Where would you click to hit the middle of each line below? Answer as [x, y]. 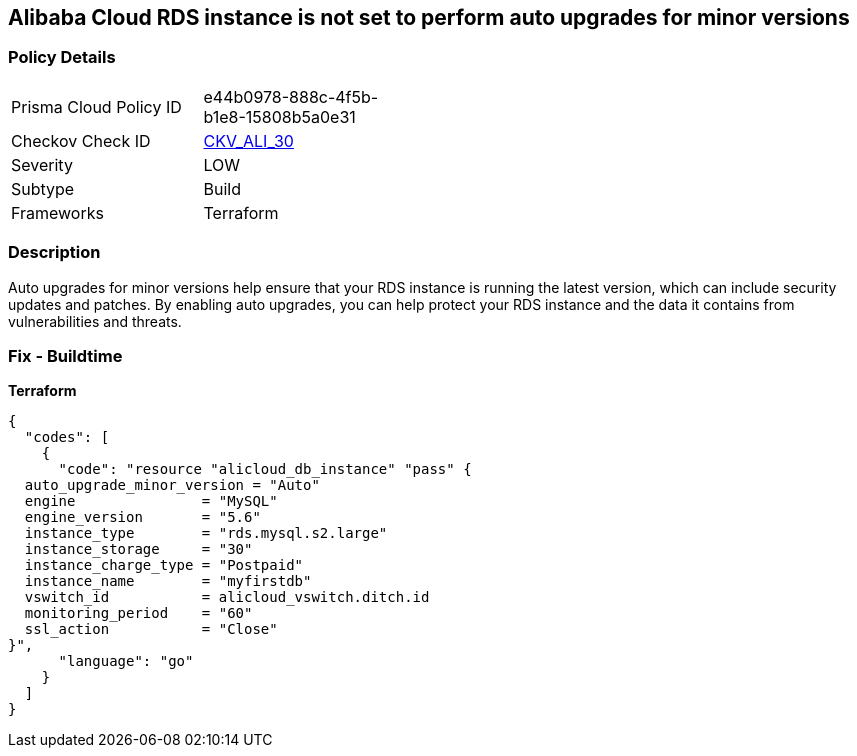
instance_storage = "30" [138, 549]
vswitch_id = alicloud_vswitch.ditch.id [227, 597]
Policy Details [62, 57]
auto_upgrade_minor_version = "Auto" [172, 485]
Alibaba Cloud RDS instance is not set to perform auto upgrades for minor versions [429, 17]
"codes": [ [67, 437]
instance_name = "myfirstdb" [168, 581]
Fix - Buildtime [65, 355]
